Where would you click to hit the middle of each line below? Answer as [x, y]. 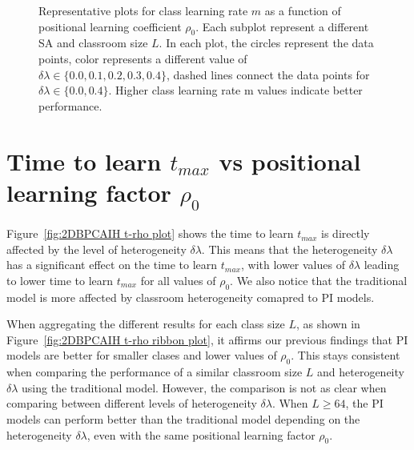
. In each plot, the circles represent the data [266, 43]
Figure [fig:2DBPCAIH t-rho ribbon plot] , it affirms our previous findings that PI [207, 339]
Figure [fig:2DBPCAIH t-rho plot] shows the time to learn [150, 233]
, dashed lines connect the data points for [268, 74]
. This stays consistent [346, 355]
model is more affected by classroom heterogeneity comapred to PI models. [191, 297]
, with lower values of [293, 265]
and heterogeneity [361, 372]
